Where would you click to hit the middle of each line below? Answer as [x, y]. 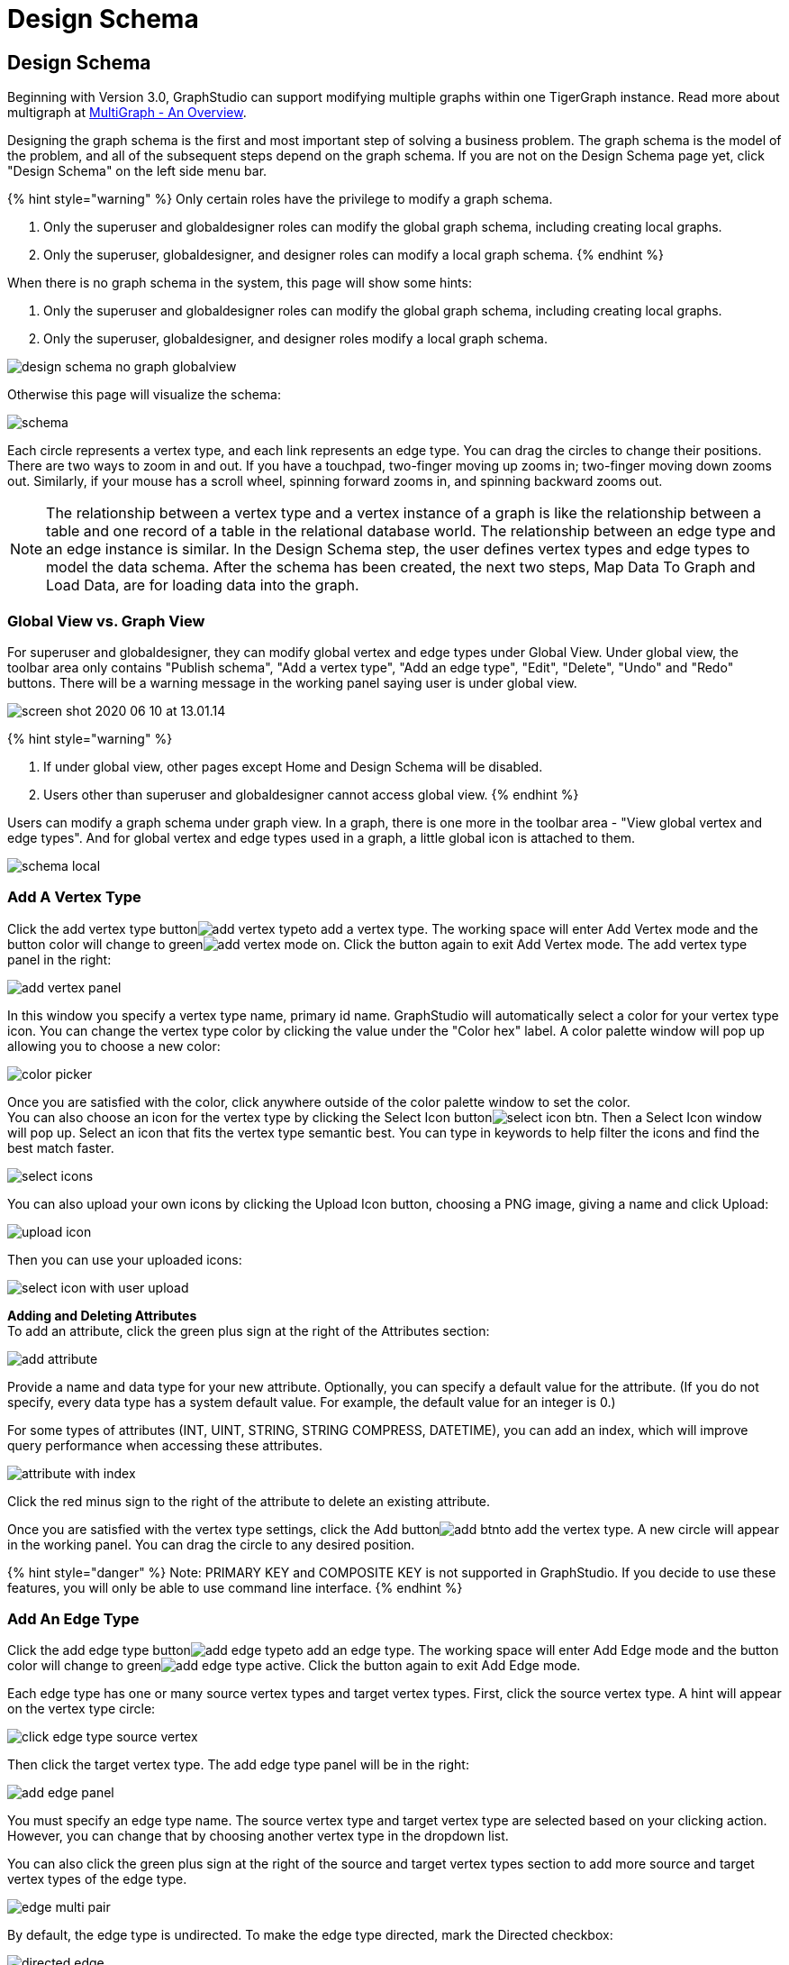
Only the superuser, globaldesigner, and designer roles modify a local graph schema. [296, 339]
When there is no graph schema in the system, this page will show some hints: [240, 283]
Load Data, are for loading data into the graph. [203, 585]
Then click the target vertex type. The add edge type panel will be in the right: [238, 1765]
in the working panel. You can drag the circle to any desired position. [211, 1544]
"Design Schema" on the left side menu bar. [137, 171]
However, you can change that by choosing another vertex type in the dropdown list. [258, 1836]
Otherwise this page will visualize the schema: [144, 395]
